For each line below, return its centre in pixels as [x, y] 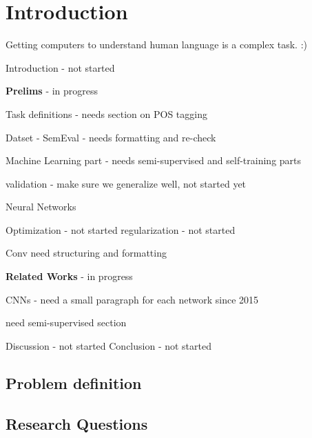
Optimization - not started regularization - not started [121, 229]
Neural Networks [41, 207]
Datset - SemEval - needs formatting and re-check [111, 137]
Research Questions [77, 423]
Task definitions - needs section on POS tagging [106, 113]
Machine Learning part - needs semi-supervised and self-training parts [154, 160]
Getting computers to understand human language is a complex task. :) [156, 44]
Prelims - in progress [52, 91]
